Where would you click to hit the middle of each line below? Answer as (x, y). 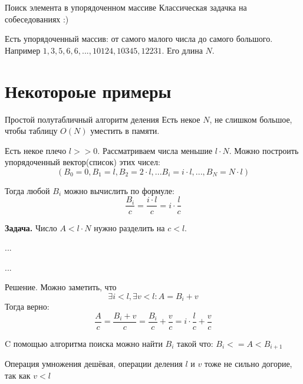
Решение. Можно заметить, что (61, 287)
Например (23, 50)
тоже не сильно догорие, (248, 364)
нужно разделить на (129, 227)
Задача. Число (31, 227)
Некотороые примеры (88, 91)
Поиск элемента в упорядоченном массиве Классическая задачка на (126, 7)
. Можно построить (264, 150)
